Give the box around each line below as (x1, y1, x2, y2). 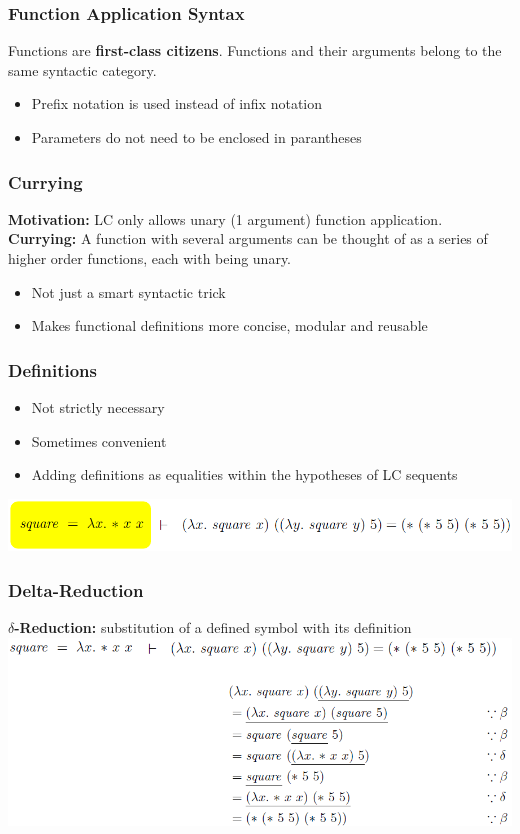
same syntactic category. (8, 59, 157, 80)
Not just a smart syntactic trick (31, 281, 226, 302)
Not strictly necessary (31, 397, 165, 417)
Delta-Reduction (8, 577, 144, 602)
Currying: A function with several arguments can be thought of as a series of (8, 228, 488, 249)
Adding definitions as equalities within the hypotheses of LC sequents (31, 464, 458, 485)
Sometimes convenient (31, 430, 167, 451)
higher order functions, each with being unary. (8, 248, 292, 268)
